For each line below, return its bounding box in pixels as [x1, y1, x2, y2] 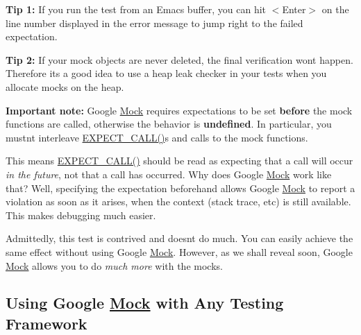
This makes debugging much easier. [6, 207, 156, 222]
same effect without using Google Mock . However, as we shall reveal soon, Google [6, 244, 353, 259]
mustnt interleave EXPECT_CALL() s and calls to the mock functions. [6, 130, 308, 144]
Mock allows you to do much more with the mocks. [6, 258, 223, 273]
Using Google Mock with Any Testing [6, 292, 284, 313]
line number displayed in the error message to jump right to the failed [6, 15, 303, 30]
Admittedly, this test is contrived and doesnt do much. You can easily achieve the [6, 231, 353, 246]
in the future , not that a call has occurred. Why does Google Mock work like [6, 166, 332, 181]
